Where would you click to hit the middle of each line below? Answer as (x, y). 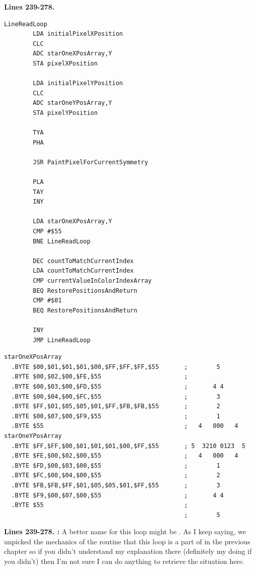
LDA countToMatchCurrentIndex (83, 271)
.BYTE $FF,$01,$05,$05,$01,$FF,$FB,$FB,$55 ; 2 (116, 406)
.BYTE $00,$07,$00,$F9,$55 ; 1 (116, 416)
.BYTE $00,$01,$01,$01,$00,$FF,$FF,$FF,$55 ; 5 (116, 367)
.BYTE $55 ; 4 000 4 (125, 426)
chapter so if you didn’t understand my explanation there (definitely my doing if (128, 551)
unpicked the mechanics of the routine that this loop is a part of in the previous (127, 541)
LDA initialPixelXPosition (78, 34)
